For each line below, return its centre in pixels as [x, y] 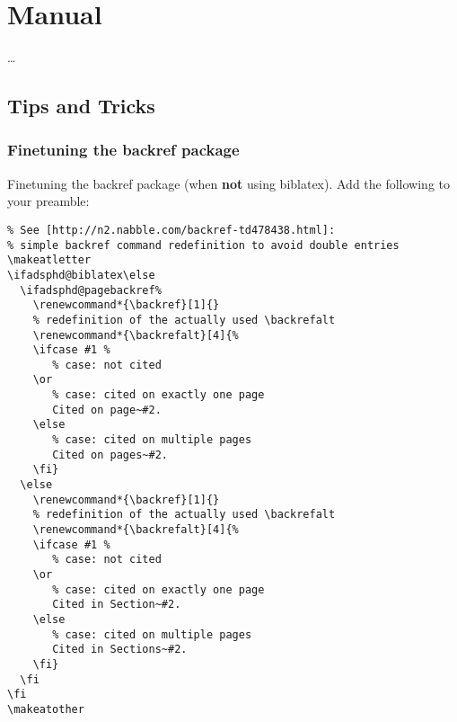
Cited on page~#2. [107, 410]
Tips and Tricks [81, 106]
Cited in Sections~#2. [120, 650]
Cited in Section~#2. [117, 605]
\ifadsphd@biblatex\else [81, 275]
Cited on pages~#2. [110, 455]
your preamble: [48, 201]
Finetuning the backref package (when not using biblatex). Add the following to [229, 183]
